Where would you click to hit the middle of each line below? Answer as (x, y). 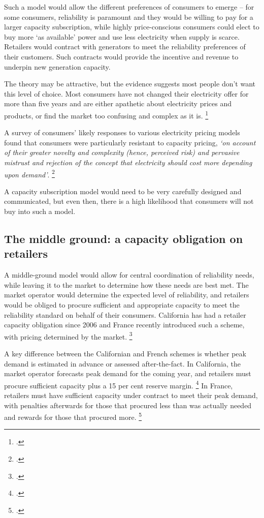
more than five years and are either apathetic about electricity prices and (118, 103)
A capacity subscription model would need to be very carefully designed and (123, 191)
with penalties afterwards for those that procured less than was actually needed (128, 405)
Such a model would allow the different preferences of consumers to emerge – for (129, 7)
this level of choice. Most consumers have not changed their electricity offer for (126, 93)
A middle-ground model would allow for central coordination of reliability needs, (129, 275)
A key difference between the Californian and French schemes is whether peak (125, 353)
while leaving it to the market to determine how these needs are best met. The (126, 284)
